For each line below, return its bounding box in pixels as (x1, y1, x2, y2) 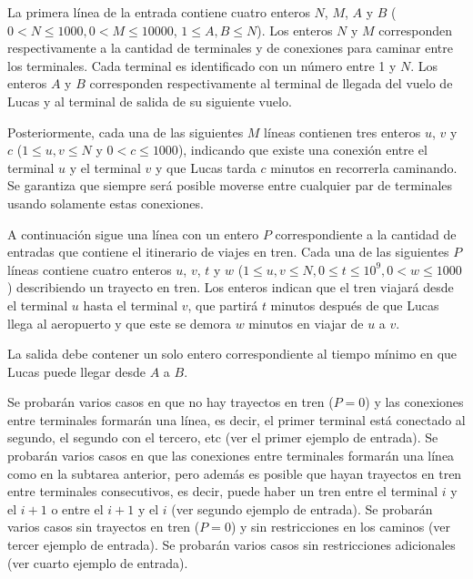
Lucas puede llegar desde (7, 361, 146, 381)
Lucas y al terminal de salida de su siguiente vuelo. (7, 91, 292, 110)
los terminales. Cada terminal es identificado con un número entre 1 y (7, 56, 397, 75)
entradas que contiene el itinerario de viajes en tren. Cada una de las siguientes (7, 242, 449, 261)
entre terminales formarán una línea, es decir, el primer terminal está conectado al (7, 410, 466, 429)
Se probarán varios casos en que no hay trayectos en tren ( (7, 392, 334, 411)
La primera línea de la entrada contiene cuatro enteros (7, 3, 310, 21)
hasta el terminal (83, 295, 178, 314)
